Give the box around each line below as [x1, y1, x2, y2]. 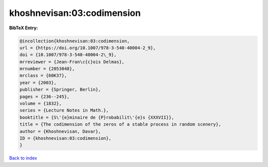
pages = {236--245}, [19, 93, 69, 99]
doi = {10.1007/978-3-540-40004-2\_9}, [19, 52, 117, 58]
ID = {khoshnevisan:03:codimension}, [19, 136, 112, 141]
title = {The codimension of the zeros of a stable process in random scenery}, [19, 122, 221, 127]
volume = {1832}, [19, 101, 62, 106]
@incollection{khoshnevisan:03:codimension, [19, 38, 130, 44]
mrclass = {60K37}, [19, 73, 67, 79]
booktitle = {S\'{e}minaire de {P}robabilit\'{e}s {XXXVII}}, [19, 114, 174, 120]
